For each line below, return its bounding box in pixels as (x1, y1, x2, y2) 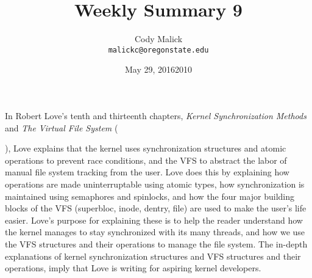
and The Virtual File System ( (5, 121, 118, 134)
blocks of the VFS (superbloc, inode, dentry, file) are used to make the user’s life (5, 202, 307, 214)
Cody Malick (134, 32, 183, 45)
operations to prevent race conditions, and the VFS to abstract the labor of (5, 153, 287, 166)
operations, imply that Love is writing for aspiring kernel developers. (5, 262, 261, 274)
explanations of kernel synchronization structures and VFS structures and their (5, 249, 301, 262)
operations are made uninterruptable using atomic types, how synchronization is (5, 177, 305, 190)
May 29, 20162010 (124, 63, 193, 76)
